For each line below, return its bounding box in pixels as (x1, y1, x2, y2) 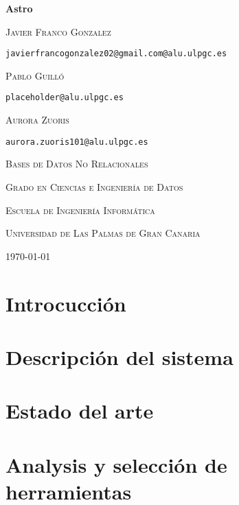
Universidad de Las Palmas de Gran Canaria (5, 226, 201, 240)
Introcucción (5, 289, 126, 317)
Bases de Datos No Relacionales (5, 156, 148, 171)
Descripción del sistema (5, 342, 234, 371)
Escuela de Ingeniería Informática (5, 202, 155, 217)
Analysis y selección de (5, 450, 227, 478)
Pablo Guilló (5, 68, 65, 82)
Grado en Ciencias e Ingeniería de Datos (5, 179, 183, 193)
